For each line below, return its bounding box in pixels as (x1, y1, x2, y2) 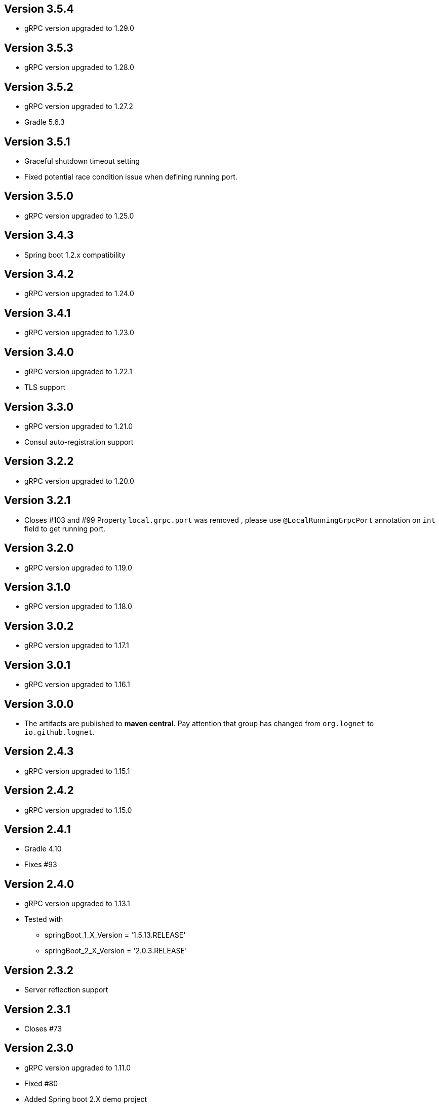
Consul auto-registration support (24, 438, 134, 447)
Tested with (24, 915, 63, 924)
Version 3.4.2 (4, 268, 74, 281)
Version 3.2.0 (4, 542, 74, 555)
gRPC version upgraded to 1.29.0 (24, 24, 134, 33)
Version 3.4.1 (4, 306, 71, 319)
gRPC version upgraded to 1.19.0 (24, 563, 132, 572)
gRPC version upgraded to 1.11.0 (24, 1063, 131, 1072)
